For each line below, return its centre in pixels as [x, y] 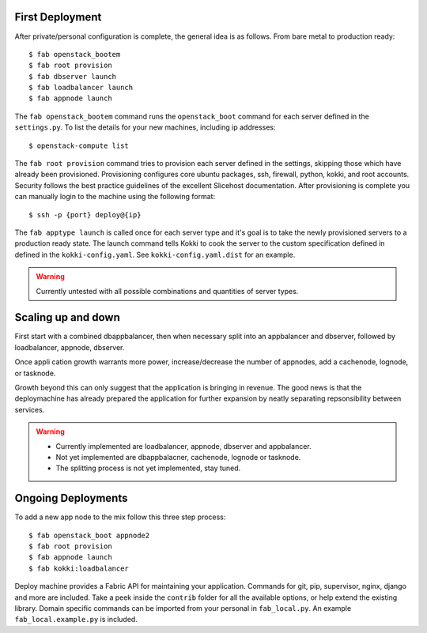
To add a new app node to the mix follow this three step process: [120, 517]
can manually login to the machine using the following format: [115, 197]
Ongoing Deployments [71, 498]
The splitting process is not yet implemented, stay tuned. [148, 468]
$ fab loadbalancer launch [81, 88]
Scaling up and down [67, 317]
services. [30, 409]
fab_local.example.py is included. [76, 620]
